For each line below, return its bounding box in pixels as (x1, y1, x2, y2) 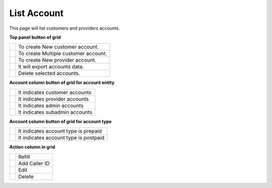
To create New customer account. (18, 43, 99, 50)
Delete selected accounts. (18, 70, 80, 77)
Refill (18, 153, 30, 160)
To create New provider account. (18, 57, 97, 64)
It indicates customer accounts (18, 88, 92, 96)
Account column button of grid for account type (9, 118, 112, 124)
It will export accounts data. (18, 63, 84, 70)
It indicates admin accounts (18, 102, 84, 109)
